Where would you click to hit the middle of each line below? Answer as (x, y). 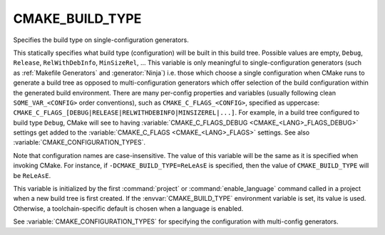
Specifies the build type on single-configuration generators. (101, 40)
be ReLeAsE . (32, 175)
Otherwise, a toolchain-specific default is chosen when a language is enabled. (128, 208)
